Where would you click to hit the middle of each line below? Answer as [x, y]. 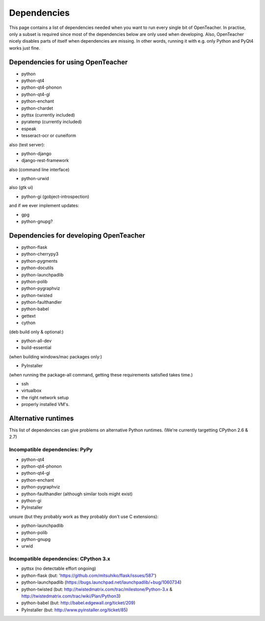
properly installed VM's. [45, 405]
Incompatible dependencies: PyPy [51, 450]
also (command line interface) [39, 169]
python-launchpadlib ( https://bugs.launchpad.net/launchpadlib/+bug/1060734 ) [101, 582]
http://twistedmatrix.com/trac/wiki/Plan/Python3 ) [71, 596]
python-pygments [40, 261]
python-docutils [38, 268]
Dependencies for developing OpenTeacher [77, 235]
